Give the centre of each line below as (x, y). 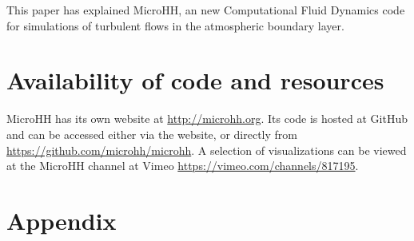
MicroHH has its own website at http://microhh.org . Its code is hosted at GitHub (207, 119)
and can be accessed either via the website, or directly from (152, 134)
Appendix (62, 220)
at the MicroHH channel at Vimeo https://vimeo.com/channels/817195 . (183, 166)
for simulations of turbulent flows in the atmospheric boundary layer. (175, 25)
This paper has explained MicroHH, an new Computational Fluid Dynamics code (206, 10)
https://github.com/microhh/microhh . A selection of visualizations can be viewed (207, 150)
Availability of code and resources (195, 80)
